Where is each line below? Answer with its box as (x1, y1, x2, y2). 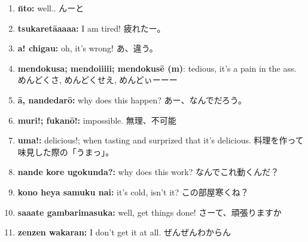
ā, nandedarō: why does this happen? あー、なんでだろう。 (17, 93, 247, 106)
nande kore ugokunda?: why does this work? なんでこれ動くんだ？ (17, 166, 279, 178)
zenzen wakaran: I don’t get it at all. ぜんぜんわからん (17, 226, 231, 238)
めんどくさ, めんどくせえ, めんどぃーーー (17, 73, 178, 86)
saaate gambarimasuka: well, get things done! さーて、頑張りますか (17, 206, 282, 218)
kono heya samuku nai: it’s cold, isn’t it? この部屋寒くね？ (17, 185, 249, 198)
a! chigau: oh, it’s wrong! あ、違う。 (17, 42, 158, 54)
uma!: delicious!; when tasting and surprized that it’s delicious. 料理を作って (17, 134, 304, 146)
